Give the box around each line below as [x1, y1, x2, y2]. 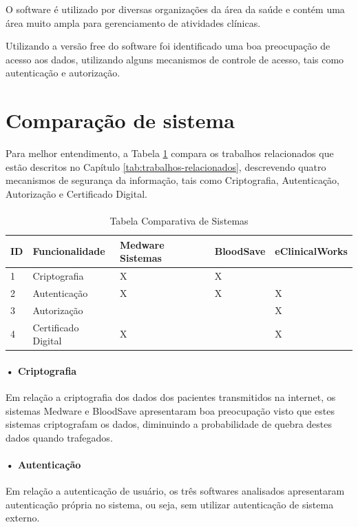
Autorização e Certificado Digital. [6, 186, 147, 200]
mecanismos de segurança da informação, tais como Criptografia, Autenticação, [6, 173, 339, 187]
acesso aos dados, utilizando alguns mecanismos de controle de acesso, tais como [6, 52, 344, 66]
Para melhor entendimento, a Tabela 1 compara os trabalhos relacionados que [6, 146, 334, 161]
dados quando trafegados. [6, 430, 113, 444]
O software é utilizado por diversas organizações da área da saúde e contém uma [6, 2, 345, 16]
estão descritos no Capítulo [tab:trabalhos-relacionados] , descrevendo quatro [6, 159, 326, 174]
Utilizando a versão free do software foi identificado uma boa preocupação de [6, 39, 330, 53]
